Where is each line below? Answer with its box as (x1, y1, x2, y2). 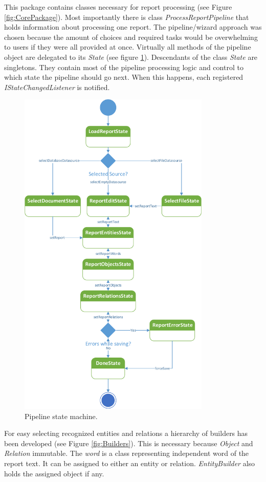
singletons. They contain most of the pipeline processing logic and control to (4, 61, 243, 72)
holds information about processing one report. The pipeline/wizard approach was (4, 21, 262, 32)
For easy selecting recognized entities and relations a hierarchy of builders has (4, 428, 248, 439)
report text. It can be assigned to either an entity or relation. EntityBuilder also (4, 458, 255, 469)
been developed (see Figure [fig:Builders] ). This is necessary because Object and (4, 437, 253, 448)
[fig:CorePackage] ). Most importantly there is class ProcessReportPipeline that (4, 11, 249, 22)
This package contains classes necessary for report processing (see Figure (4, 2, 232, 12)
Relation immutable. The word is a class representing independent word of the (4, 448, 249, 458)
